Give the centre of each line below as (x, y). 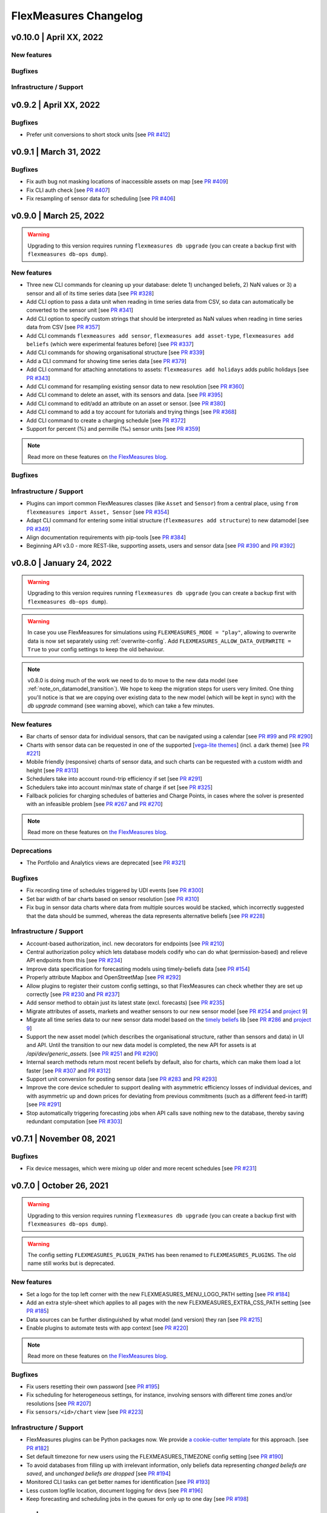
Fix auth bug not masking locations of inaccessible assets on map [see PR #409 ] (127, 182)
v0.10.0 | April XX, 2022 (57, 37)
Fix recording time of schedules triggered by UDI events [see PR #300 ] (115, 890)
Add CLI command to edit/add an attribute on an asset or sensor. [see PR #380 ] (126, 403)
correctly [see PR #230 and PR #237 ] (73, 994)
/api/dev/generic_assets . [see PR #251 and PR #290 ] (92, 1054)
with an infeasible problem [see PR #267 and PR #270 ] (94, 804)
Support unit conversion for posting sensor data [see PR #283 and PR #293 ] (122, 1079)
